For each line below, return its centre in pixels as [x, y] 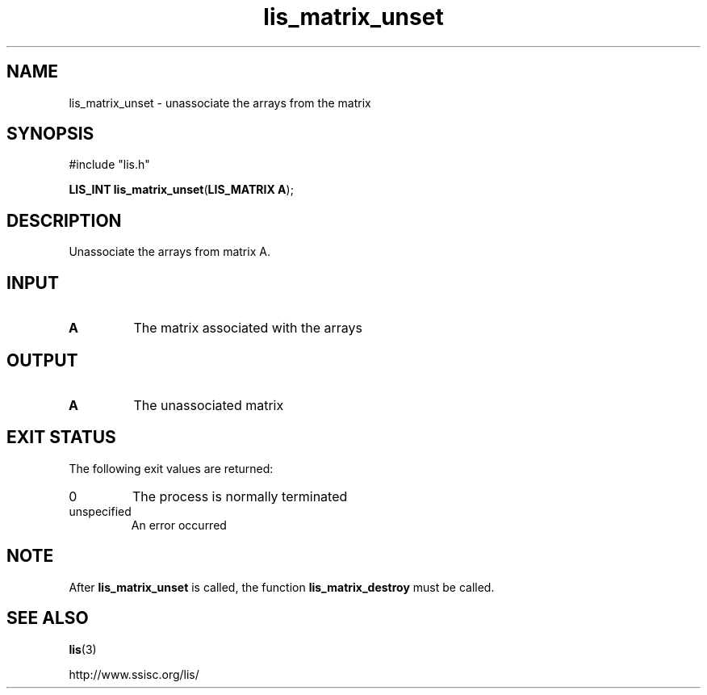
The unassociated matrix [209, 405]
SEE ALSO [48, 618]
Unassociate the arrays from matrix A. [169, 252]
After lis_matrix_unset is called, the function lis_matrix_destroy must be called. [282, 587]
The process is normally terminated [240, 496]
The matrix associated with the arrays [248, 328]
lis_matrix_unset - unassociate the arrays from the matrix [220, 103]
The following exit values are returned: [171, 468]
